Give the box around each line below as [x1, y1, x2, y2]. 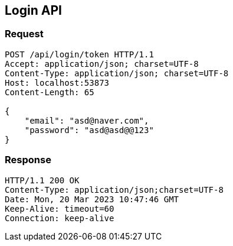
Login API [5, 3, 62, 18]
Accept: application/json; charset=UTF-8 [5, 59, 199, 69]
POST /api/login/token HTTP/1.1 [5, 49, 154, 59]
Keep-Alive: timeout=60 [5, 203, 114, 213]
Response [5, 154, 51, 166]
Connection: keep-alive [5, 213, 114, 223]
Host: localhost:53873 [5, 77, 110, 88]
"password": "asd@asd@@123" [24, 125, 154, 135]
